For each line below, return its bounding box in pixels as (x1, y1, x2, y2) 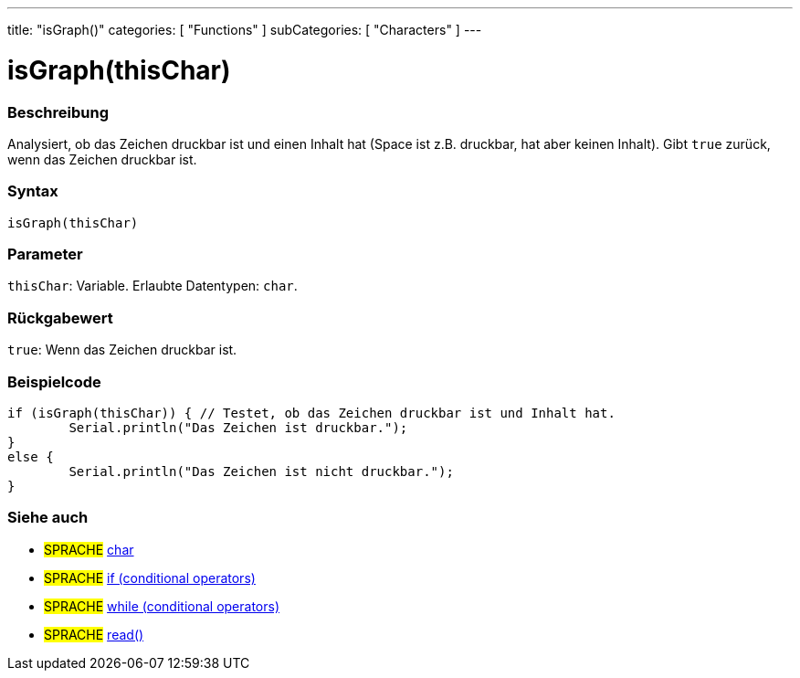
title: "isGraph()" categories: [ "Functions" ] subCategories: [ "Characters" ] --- (7, 22, 482, 37)
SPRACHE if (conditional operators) (44, 569, 256, 586)
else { (7, 449, 54, 464)
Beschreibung (7, 102, 110, 122)
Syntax (7, 182, 58, 201)
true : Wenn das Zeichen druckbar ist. (7, 342, 237, 358)
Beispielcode (7, 372, 101, 391)
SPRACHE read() (44, 626, 144, 642)
